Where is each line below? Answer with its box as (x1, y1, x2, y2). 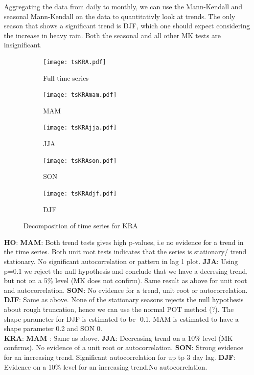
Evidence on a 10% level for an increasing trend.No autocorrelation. (4, 361, 208, 372)
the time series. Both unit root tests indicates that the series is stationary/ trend (4, 246, 247, 257)
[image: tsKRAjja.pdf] (43, 124, 117, 132)
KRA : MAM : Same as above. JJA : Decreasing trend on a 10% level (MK (4, 332, 233, 343)
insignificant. (4, 40, 42, 50)
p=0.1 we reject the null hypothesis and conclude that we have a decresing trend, (4, 265, 248, 276)
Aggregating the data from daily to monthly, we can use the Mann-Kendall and (4, 1, 243, 11)
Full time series (43, 72, 89, 83)
